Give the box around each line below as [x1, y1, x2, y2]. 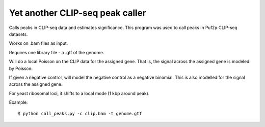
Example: [9, 99, 28, 105]
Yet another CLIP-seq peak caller [9, 7, 146, 18]
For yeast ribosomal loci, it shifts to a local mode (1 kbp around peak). [9, 90, 150, 96]
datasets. [9, 31, 28, 37]
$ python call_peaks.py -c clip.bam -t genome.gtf [18, 111, 142, 117]
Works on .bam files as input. [9, 40, 68, 46]
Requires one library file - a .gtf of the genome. [9, 49, 104, 55]
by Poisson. [9, 65, 33, 71]
